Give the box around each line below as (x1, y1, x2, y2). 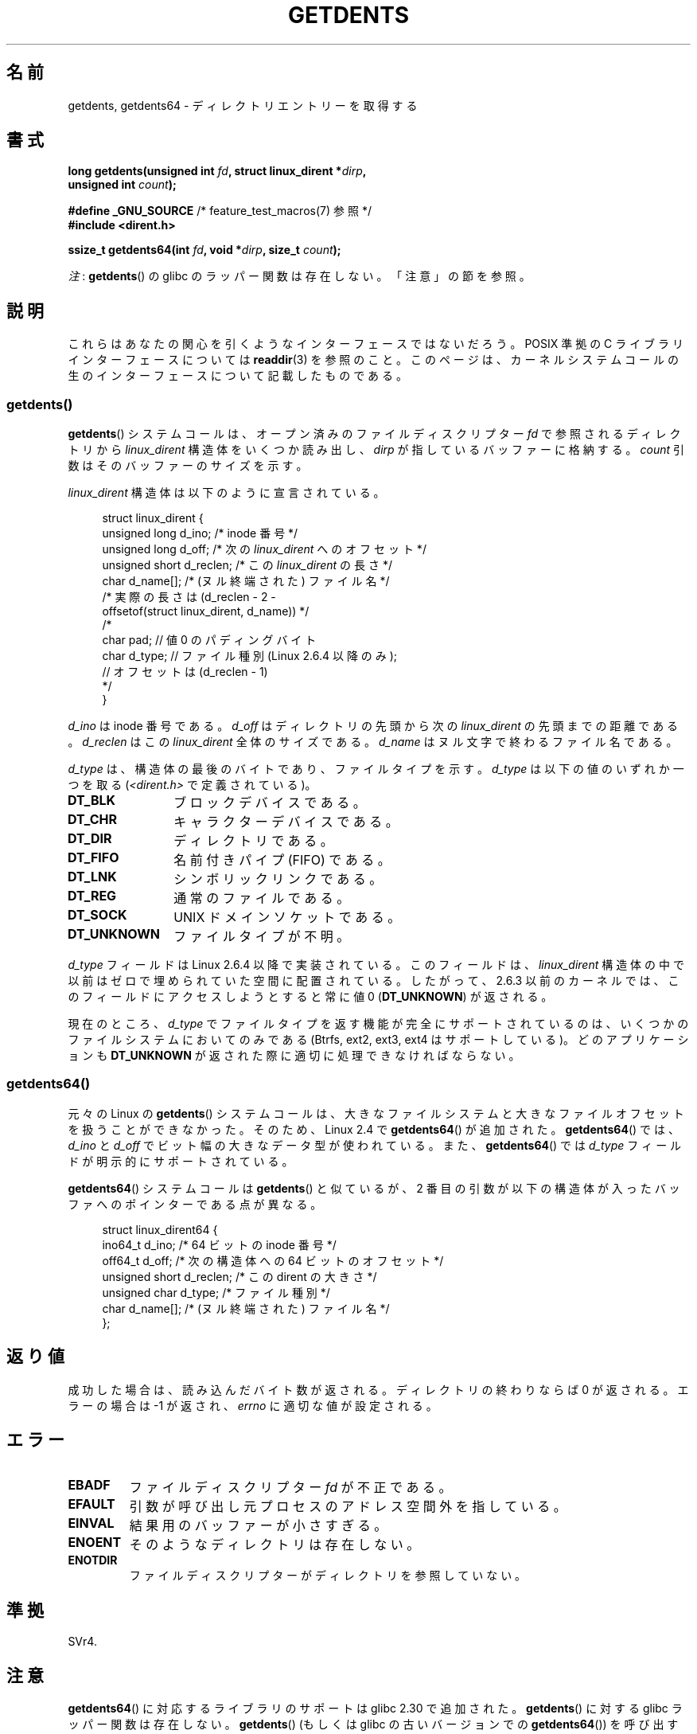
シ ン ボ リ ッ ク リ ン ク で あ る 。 (173, 871, 383, 888)
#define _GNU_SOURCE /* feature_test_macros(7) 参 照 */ (68, 204, 372, 218)
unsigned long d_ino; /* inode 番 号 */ (102, 526, 298, 541)
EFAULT (68, 1496, 115, 1513)
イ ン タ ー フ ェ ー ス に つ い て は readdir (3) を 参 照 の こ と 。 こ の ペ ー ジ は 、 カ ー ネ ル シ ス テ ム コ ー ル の (68, 353, 679, 367)
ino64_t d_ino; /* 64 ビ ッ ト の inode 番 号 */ (102, 1237, 337, 1252)
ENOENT (68, 1534, 122, 1551)
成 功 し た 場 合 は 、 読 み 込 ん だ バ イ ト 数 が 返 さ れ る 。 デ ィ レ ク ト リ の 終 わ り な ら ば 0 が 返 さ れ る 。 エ (68, 1382, 689, 1396)
